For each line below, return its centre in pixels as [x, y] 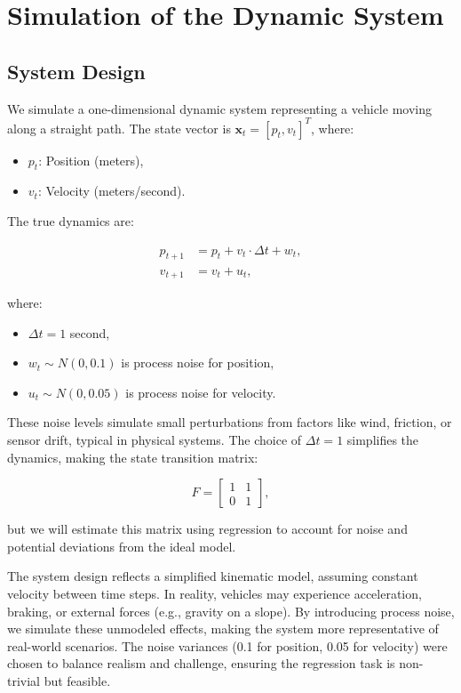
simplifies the [383, 439]
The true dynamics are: [71, 221]
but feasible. [77, 680]
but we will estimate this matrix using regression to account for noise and [207, 529]
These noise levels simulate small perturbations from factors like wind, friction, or [230, 422]
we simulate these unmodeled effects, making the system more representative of [223, 629]
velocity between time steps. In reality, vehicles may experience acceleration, [215, 593]
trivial [24, 680]
